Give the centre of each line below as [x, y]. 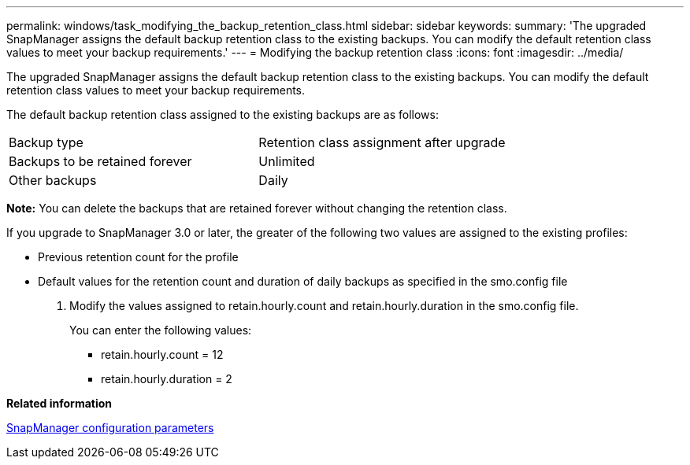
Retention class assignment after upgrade [382, 142]
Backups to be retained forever [100, 161]
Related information [59, 403]
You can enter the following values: [161, 330]
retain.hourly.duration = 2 [167, 379]
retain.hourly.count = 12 [162, 354]
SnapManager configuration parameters [110, 428]
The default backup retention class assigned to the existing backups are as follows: [223, 114]
